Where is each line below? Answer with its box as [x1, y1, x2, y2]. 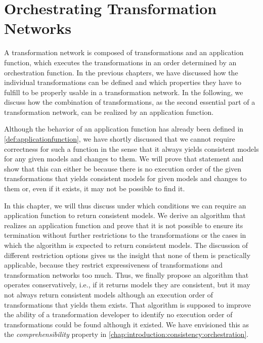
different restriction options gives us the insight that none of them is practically [4, 249, 251, 260]
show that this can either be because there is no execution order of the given [4, 163, 242, 174]
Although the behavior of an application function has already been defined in [4, 123, 244, 134]
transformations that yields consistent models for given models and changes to [4, 173, 247, 184]
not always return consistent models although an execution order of [4, 289, 213, 299]
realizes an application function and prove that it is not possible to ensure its [4, 220, 243, 230]
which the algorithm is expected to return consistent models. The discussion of [4, 240, 248, 250]
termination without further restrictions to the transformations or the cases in [4, 230, 246, 240]
